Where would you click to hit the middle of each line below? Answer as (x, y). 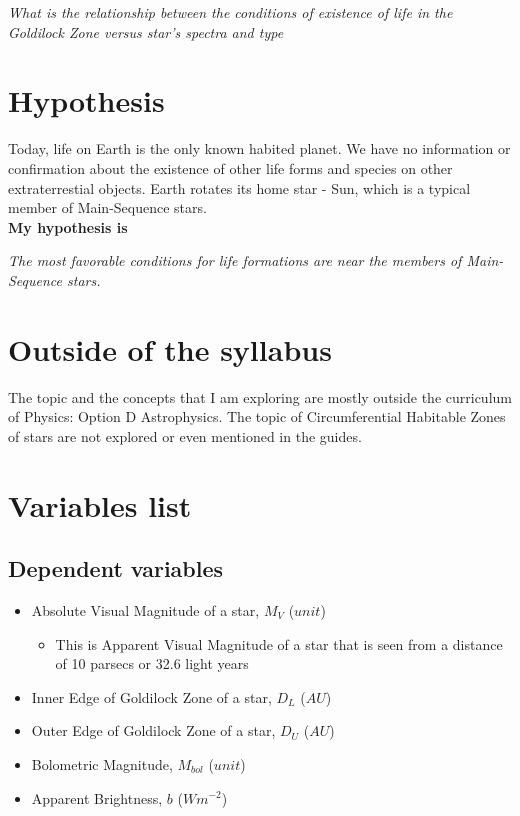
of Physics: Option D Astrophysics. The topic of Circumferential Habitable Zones (257, 416)
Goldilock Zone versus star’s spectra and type (146, 31)
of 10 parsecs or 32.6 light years (152, 663)
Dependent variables (116, 568)
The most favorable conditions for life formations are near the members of (235, 260)
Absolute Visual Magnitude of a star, (145, 609)
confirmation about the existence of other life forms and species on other (230, 167)
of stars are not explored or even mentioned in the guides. (185, 435)
